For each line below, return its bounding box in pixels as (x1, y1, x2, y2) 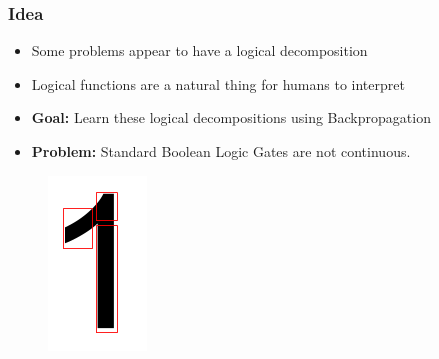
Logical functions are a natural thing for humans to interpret (31, 73, 405, 94)
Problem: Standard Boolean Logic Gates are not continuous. (31, 141, 411, 161)
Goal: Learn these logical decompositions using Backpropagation (31, 107, 431, 128)
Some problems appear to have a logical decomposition (31, 40, 368, 61)
